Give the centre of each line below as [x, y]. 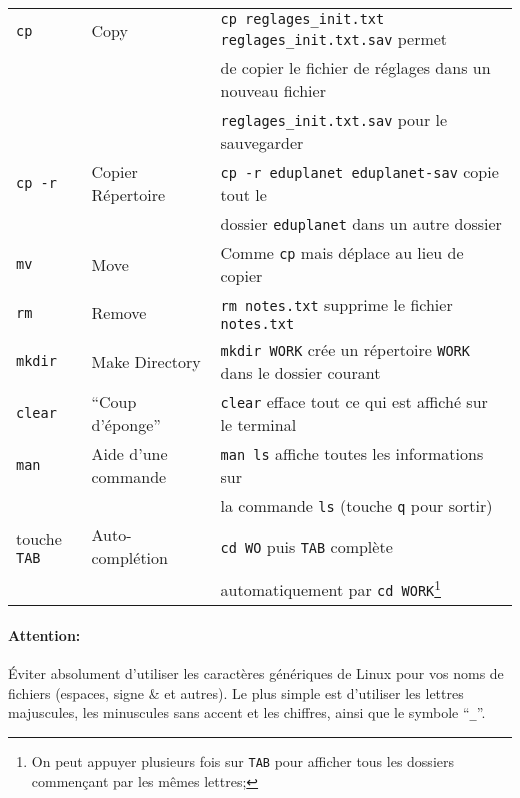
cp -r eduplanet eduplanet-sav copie [359, 171]
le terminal [258, 424]
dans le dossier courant [300, 372]
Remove [119, 312]
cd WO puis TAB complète [306, 546]
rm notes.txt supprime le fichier [336, 304]
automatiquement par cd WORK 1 [330, 588]
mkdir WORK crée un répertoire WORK [345, 349]
